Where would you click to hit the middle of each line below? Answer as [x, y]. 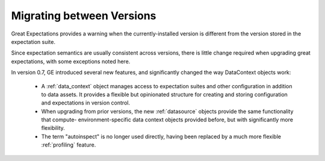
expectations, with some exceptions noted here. [71, 61]
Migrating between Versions [84, 16]
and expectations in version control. [86, 103]
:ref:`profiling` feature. [69, 145]
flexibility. [53, 128]
